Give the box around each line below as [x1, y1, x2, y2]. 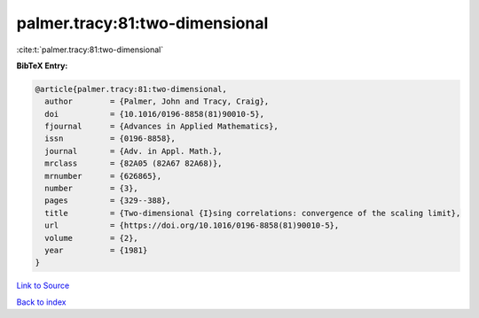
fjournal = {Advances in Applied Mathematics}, [44, 121, 279, 132]
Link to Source [16, 280, 70, 291]
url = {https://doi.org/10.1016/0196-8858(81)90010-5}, [44, 221, 340, 230]
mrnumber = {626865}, [44, 171, 162, 181]
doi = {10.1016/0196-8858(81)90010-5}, [44, 109, 265, 119]
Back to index [16, 297, 67, 307]
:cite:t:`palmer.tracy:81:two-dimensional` [16, 44, 164, 55]
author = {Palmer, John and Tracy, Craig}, [44, 97, 270, 106]
